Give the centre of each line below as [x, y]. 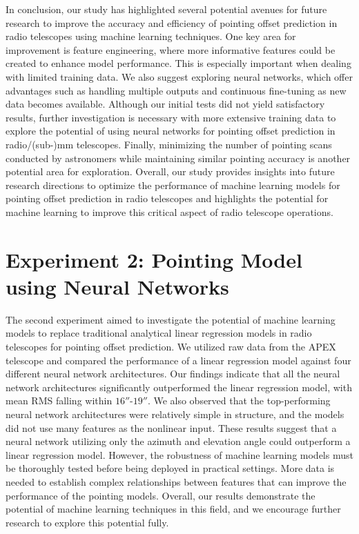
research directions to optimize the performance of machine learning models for [173, 185]
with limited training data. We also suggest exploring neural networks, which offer [179, 76]
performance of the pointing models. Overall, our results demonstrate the [161, 495]
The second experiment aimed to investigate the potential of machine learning [171, 319]
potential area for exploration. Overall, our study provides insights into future [170, 171]
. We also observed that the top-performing [239, 400]
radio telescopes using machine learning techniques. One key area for [151, 36]
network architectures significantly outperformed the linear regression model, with [179, 387]
